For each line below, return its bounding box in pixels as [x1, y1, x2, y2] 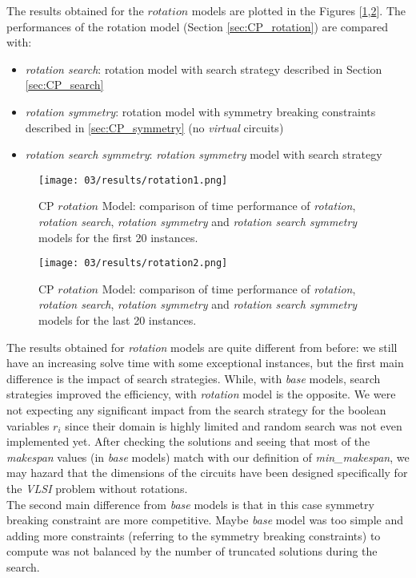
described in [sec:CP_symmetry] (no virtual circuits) [25, 119, 284, 135]
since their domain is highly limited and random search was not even [65, 417, 402, 434]
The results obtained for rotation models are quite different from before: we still [6, 338, 398, 355]
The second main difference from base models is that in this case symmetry [6, 495, 374, 512]
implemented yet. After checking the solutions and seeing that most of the [6, 433, 370, 450]
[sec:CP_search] [25, 76, 104, 93]
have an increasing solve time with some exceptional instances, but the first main [6, 354, 404, 371]
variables [6, 417, 50, 434]
